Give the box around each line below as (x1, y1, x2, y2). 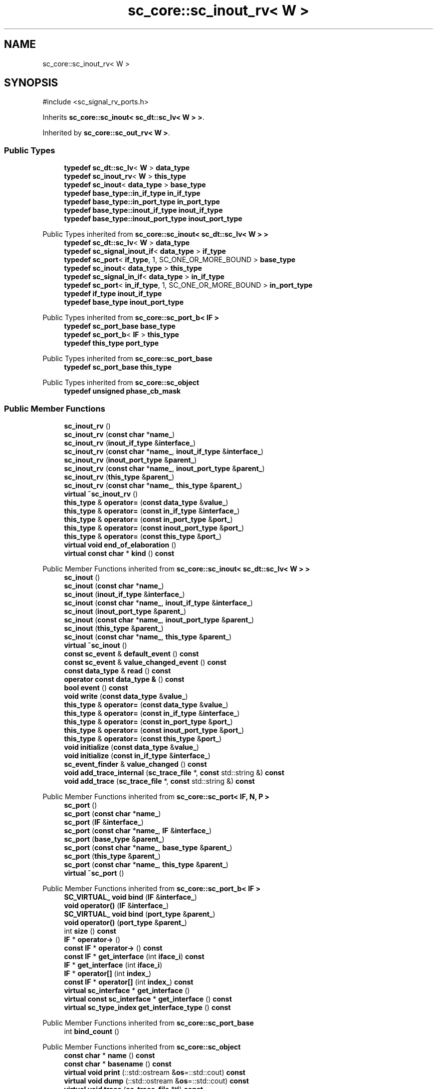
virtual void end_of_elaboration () (64, 540, 177, 549)
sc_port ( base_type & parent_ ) (64, 834, 165, 843)
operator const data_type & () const (64, 674, 185, 683)
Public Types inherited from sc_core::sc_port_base (42, 354, 213, 363)
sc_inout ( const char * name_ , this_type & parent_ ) (64, 632, 232, 641)
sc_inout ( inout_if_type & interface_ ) (64, 589, 185, 598)
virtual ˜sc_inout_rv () (64, 489, 138, 498)
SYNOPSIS (4, 76, 58, 89)
